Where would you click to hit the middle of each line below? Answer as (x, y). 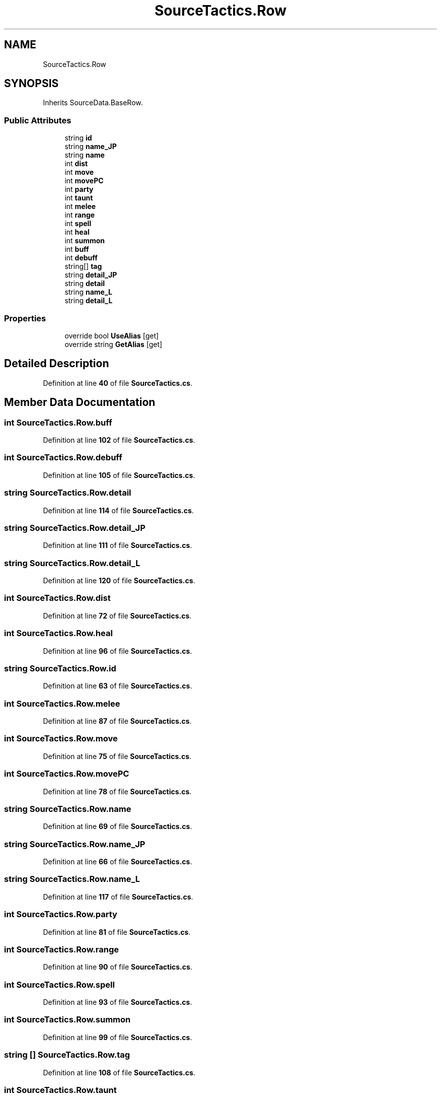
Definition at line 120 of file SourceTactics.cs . (119, 580)
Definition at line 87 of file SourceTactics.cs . (117, 721)
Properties (25, 318)
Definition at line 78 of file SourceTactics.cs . (117, 791)
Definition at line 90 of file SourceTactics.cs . (118, 967)
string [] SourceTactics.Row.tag (67, 1055)
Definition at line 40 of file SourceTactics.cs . (118, 383)
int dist (76, 164)
